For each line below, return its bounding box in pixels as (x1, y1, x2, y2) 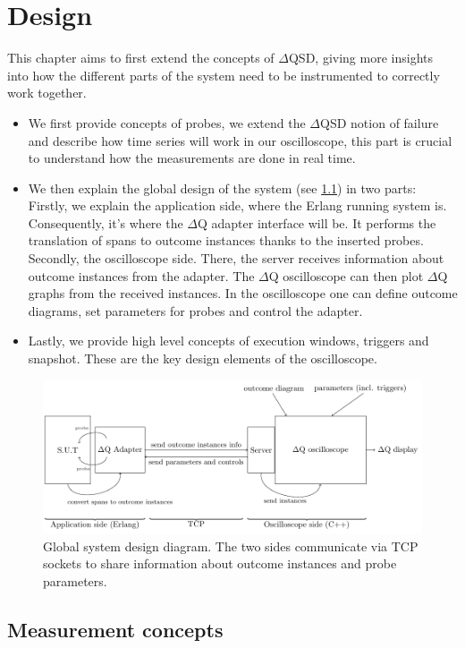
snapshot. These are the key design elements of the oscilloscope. (28, 349, 377, 368)
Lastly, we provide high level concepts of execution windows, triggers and (28, 331, 429, 350)
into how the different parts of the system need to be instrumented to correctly (7, 65, 440, 84)
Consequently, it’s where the (28, 213, 183, 232)
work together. (7, 83, 87, 102)
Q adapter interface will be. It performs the (198, 213, 436, 232)
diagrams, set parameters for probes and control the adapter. (28, 301, 363, 320)
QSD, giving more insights (288, 48, 433, 67)
